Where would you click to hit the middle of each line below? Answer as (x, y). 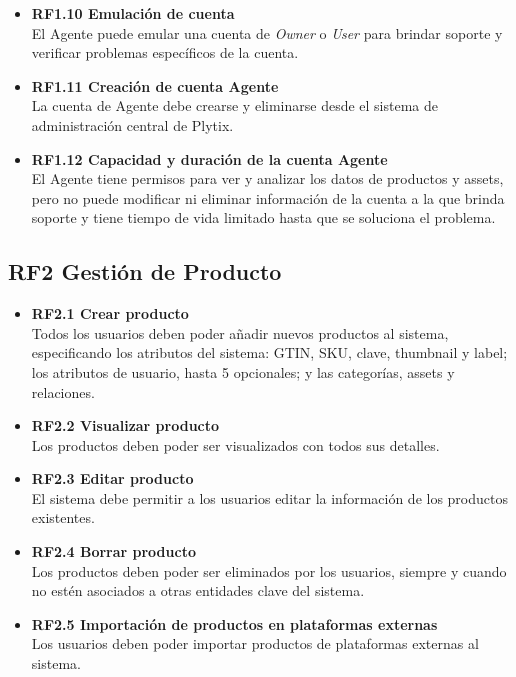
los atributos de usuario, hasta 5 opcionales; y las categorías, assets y (243, 371)
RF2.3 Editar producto (112, 478)
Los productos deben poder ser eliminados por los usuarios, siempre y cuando (269, 570)
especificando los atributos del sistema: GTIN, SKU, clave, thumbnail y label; (269, 352)
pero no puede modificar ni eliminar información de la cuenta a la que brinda (268, 197)
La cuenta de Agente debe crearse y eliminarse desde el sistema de (235, 105)
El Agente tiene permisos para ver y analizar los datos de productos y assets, (267, 178)
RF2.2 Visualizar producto (125, 425)
